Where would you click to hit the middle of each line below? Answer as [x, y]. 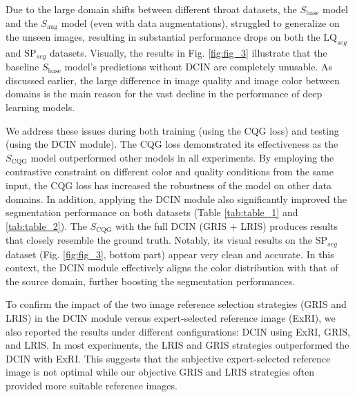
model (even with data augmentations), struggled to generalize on [200, 22]
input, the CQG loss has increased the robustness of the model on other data [169, 185]
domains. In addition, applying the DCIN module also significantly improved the [176, 198]
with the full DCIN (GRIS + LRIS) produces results [227, 225]
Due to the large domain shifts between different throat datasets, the [151, 9]
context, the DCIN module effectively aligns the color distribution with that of [172, 268]
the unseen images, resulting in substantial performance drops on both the [163, 37]
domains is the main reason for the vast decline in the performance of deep [164, 94]
